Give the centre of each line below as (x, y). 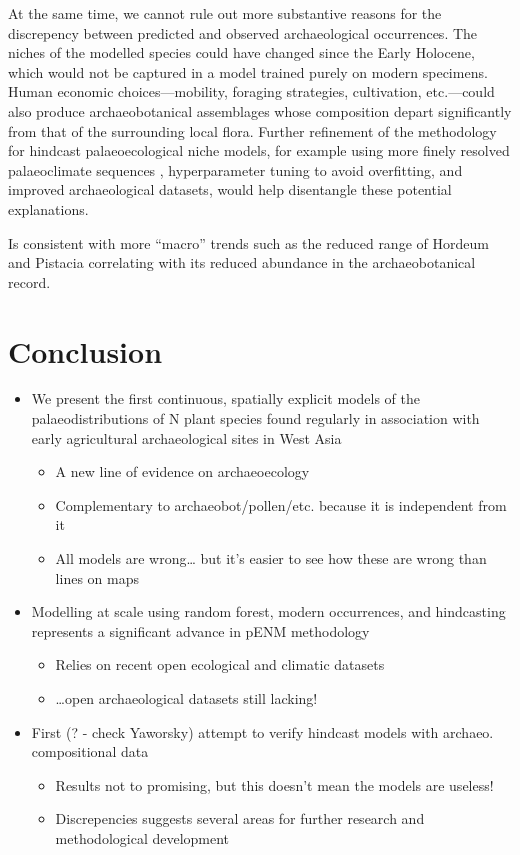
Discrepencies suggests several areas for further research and (240, 818)
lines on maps (97, 577)
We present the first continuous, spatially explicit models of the (225, 398)
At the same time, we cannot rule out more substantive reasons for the (225, 13)
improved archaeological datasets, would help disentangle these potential (230, 189)
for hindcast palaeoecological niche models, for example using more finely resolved (259, 150)
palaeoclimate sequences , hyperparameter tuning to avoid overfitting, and (235, 169)
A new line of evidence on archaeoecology (182, 471)
